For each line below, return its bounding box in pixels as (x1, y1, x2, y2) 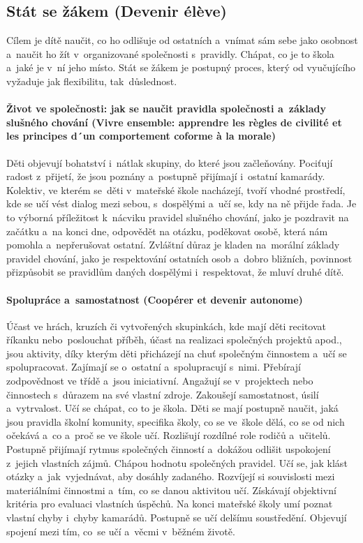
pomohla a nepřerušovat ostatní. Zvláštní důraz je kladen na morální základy (6, 237, 340, 252)
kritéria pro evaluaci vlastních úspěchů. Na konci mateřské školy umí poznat (6, 496, 333, 511)
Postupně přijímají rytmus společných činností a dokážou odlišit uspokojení (6, 442, 331, 456)
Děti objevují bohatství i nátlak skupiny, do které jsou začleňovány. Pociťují (6, 155, 333, 170)
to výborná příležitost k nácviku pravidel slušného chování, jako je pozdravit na (6, 209, 349, 224)
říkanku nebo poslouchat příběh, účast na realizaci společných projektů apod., (6, 332, 342, 347)
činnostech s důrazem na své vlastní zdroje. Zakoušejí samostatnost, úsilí (6, 387, 319, 401)
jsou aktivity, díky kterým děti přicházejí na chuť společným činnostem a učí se (6, 345, 347, 360)
